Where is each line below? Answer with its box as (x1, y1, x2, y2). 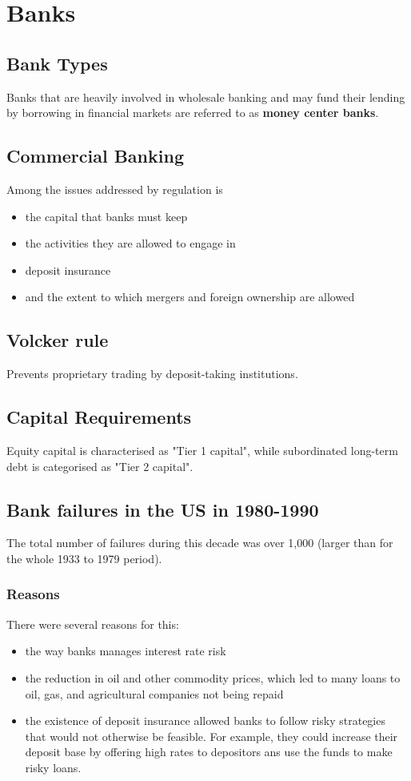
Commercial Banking (6, 143, 184, 168)
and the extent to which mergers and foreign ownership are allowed (25, 288, 355, 305)
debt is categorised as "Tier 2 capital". (6, 457, 194, 474)
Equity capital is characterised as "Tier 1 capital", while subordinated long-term (6, 441, 398, 458)
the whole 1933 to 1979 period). (6, 550, 162, 566)
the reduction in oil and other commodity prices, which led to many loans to (25, 669, 401, 686)
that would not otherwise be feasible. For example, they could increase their (25, 727, 398, 744)
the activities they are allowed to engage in (25, 235, 236, 252)
